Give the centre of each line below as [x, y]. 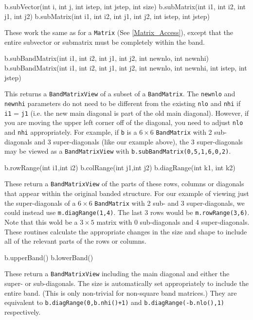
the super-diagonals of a [40, 203]
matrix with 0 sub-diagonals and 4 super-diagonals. [173, 222]
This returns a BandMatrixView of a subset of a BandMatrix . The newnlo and [120, 94]
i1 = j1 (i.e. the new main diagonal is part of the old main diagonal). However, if [127, 113]
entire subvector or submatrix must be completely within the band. [105, 42]
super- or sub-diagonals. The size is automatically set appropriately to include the [126, 283]
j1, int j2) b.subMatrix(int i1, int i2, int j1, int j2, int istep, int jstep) [107, 16]
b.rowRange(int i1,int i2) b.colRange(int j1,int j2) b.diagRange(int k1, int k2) [120, 167]
